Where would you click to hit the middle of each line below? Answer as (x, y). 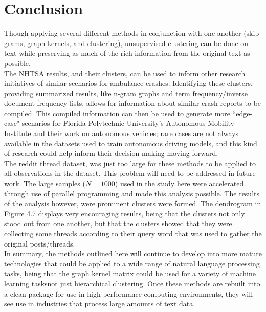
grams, (15, 43)
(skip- (252, 33)
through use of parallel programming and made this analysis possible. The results (132, 193)
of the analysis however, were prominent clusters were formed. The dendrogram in (133, 203)
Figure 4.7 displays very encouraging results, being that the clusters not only (125, 213)
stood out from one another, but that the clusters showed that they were (118, 223)
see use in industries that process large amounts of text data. (100, 304)
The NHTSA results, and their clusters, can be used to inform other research (125, 73)
